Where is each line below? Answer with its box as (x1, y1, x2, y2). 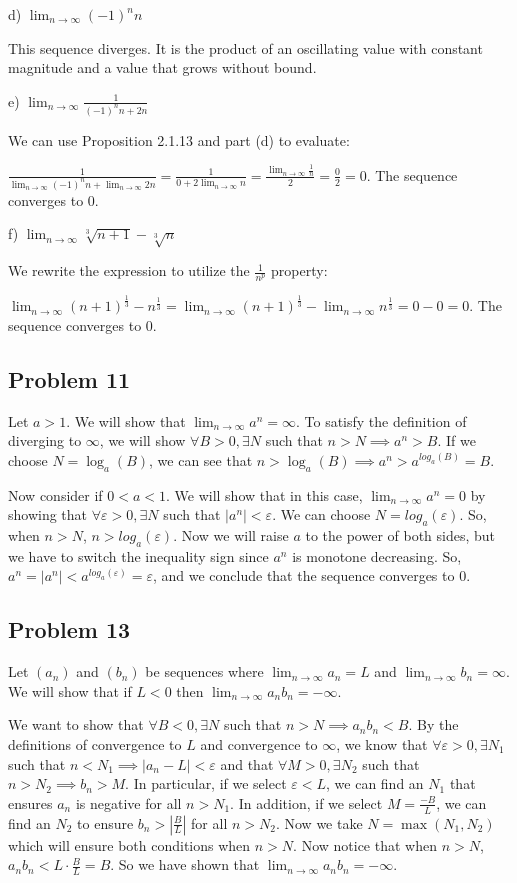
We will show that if (8, 680, 132, 701)
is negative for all (75, 792, 182, 813)
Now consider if (8, 484, 103, 505)
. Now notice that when (293, 834, 437, 855)
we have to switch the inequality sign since (8, 545, 269, 566)
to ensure (77, 812, 134, 833)
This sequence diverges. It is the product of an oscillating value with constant (8, 37, 483, 58)
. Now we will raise (173, 524, 289, 545)
